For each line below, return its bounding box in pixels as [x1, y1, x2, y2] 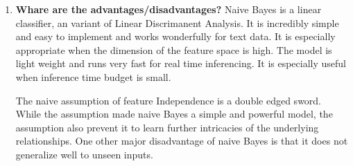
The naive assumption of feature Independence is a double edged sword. [15, 93, 322, 107]
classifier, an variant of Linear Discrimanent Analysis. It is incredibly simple [15, 15, 339, 30]
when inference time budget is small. [15, 69, 171, 84]
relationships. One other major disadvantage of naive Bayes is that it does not [15, 133, 348, 148]
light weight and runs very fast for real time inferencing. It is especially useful [15, 56, 346, 71]
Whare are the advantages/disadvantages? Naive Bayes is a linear [15, 2, 322, 16]
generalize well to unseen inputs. [15, 147, 153, 161]
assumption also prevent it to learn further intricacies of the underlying [15, 120, 319, 134]
